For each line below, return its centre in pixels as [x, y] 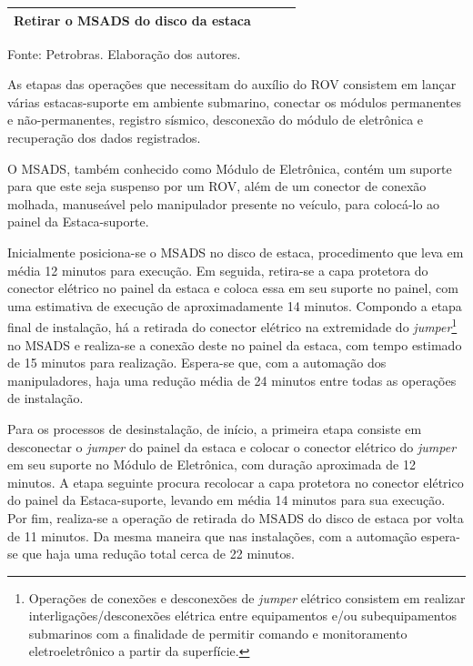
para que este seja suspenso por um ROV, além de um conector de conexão [217, 186]
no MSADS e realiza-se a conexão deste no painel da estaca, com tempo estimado [235, 344]
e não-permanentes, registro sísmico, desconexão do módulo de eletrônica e [216, 120]
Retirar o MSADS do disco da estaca [132, 20]
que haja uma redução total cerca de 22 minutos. [158, 554]
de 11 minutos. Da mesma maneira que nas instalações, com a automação [212, 535]
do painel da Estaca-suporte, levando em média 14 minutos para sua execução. [226, 500]
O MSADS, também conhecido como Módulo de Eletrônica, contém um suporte [230, 168]
